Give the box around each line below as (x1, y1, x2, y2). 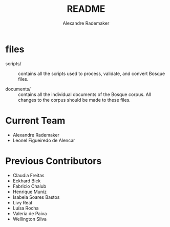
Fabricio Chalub (12, 183, 47, 189)
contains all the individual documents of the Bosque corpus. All (18, 91, 152, 98)
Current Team (5, 115, 66, 126)
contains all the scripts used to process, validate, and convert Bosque (18, 70, 165, 77)
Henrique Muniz (12, 188, 47, 195)
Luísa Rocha (12, 205, 39, 211)
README (67, 3, 105, 15)
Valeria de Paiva (12, 210, 47, 216)
